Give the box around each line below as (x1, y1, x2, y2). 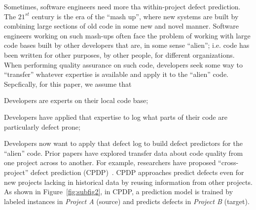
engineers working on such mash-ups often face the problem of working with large (4, 30, 251, 40)
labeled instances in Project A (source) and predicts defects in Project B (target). (4, 196, 250, 206)
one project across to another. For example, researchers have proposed (4, 157, 216, 168)
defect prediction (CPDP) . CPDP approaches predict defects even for (31, 167, 244, 177)
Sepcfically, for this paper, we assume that (4, 78, 132, 89)
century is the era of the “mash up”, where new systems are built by (32, 11, 239, 21)
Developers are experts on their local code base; (4, 95, 148, 105)
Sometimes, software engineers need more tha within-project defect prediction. (4, 1, 241, 11)
